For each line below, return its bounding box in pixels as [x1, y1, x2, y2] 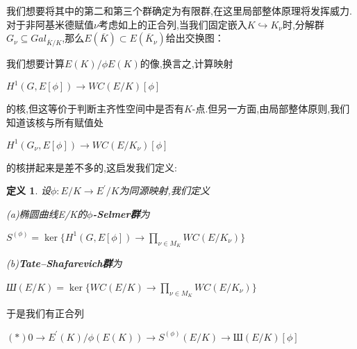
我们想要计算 [6, 56, 65, 70]
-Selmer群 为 [92, 206, 150, 221]
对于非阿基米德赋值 [6, 17, 94, 31]
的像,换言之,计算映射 [140, 56, 233, 70]
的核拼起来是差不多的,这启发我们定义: [6, 160, 177, 174]
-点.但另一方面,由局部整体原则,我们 [192, 101, 350, 116]
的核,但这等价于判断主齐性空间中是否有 [6, 101, 184, 116]
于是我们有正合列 [6, 305, 84, 320]
